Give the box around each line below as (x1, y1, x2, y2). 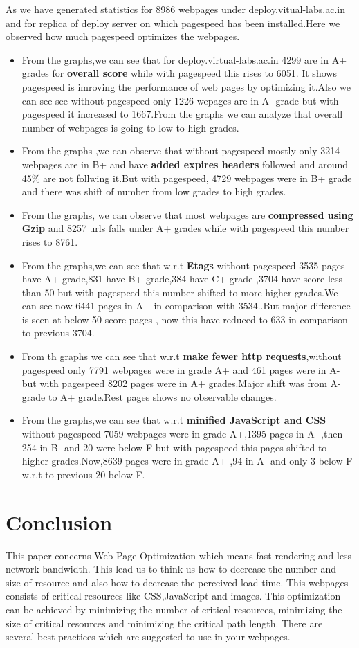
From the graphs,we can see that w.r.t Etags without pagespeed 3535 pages (21, 258, 345, 272)
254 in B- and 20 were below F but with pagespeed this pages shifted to (21, 440, 327, 454)
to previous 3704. (21, 325, 95, 340)
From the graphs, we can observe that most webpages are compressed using (21, 207, 353, 222)
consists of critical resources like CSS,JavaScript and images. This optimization (6, 588, 341, 603)
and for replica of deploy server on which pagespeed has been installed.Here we (6, 15, 340, 30)
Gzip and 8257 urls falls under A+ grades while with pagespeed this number (21, 221, 349, 235)
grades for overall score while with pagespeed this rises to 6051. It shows (21, 66, 337, 80)
